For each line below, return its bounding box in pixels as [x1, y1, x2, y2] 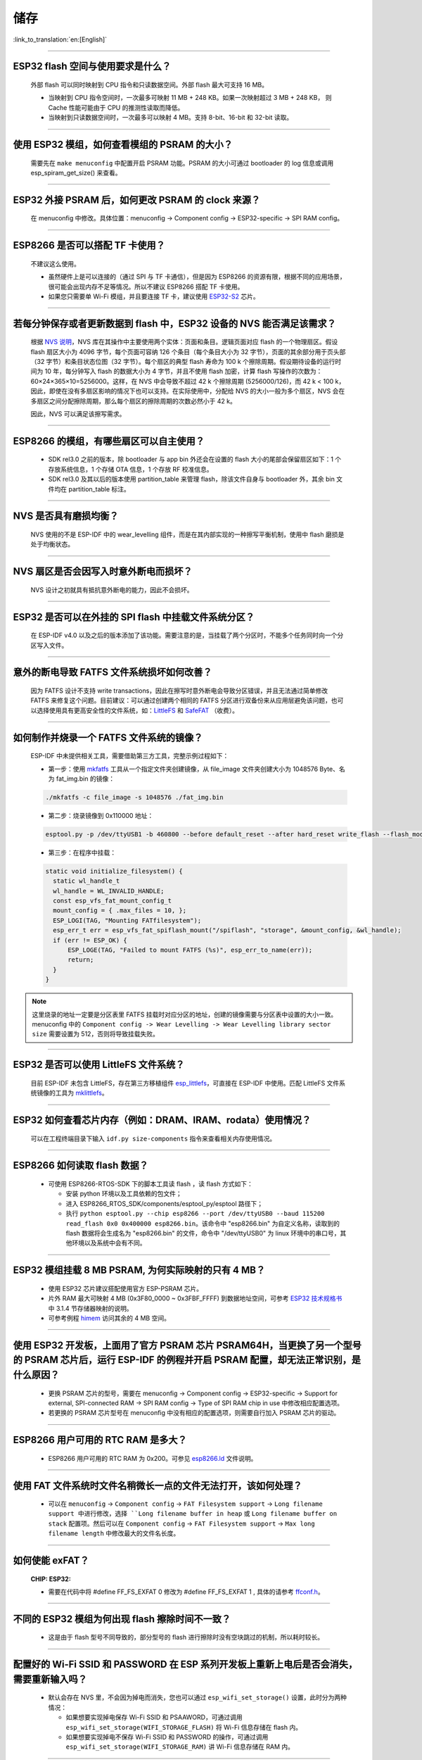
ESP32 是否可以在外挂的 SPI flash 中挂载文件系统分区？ [13, 611, 255, 623]
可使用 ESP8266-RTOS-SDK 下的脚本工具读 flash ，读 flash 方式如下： [48, 1179, 253, 1188]
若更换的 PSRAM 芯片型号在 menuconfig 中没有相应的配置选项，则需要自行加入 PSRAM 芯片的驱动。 [48, 1409, 340, 1417]
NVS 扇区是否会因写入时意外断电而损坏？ [13, 565, 193, 577]
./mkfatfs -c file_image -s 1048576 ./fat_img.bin [45, 793, 224, 801]
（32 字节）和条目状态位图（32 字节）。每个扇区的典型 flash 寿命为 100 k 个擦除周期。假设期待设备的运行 [30, 358, 335, 366]
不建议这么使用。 [30, 259, 80, 268]
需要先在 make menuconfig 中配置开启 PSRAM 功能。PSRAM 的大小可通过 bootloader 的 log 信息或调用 [30, 158, 334, 167]
